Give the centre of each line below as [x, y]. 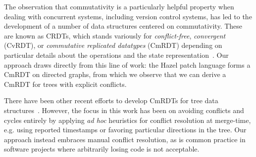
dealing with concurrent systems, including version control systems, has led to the [128, 16]
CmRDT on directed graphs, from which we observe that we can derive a [115, 74]
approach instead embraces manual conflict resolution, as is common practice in [125, 139]
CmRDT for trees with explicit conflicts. [65, 84]
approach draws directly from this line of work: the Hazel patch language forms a [127, 64]
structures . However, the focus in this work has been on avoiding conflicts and [124, 110]
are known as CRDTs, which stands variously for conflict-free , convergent [115, 35]
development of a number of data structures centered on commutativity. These [123, 26]
